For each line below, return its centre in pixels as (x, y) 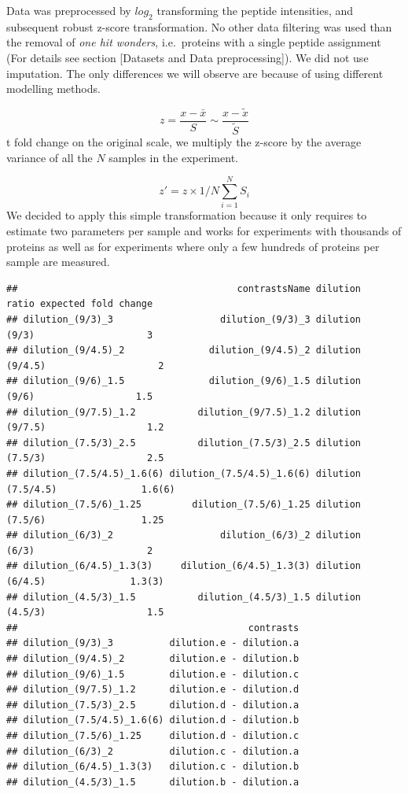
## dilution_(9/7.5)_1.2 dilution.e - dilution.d (153, 690)
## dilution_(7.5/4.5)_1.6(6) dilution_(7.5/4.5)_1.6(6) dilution (184, 473)
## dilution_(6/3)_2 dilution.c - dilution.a (153, 751)
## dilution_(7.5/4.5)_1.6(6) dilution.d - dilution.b (153, 720)
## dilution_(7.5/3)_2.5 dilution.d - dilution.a (153, 705)
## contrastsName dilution (184, 288)
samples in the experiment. (173, 157)
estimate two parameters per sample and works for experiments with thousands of (204, 231)
